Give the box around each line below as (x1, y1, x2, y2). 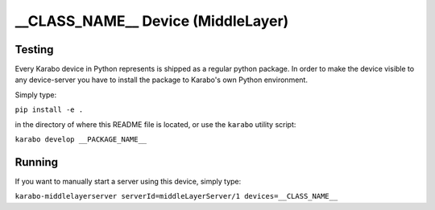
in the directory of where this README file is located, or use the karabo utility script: (14, 119, 296, 129)
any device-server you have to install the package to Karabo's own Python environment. (14, 75, 308, 84)
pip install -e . (14, 105, 84, 114)
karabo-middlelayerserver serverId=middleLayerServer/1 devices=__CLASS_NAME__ (14, 191, 338, 201)
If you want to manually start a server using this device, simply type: (14, 176, 242, 186)
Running (14, 155, 59, 169)
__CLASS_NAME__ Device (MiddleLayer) (14, 12, 289, 30)
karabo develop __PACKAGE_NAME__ (14, 135, 147, 144)
